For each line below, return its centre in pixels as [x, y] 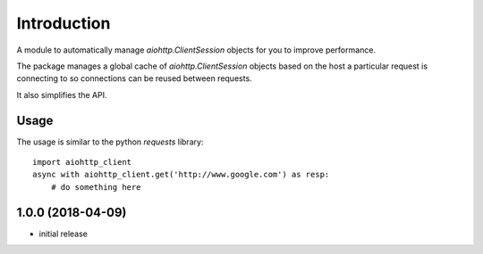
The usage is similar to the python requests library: [110, 142]
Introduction [64, 23]
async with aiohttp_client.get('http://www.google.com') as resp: [181, 175]
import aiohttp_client [82, 162]
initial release [64, 234]
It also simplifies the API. [62, 94]
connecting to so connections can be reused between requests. [134, 78]
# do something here [96, 187]
